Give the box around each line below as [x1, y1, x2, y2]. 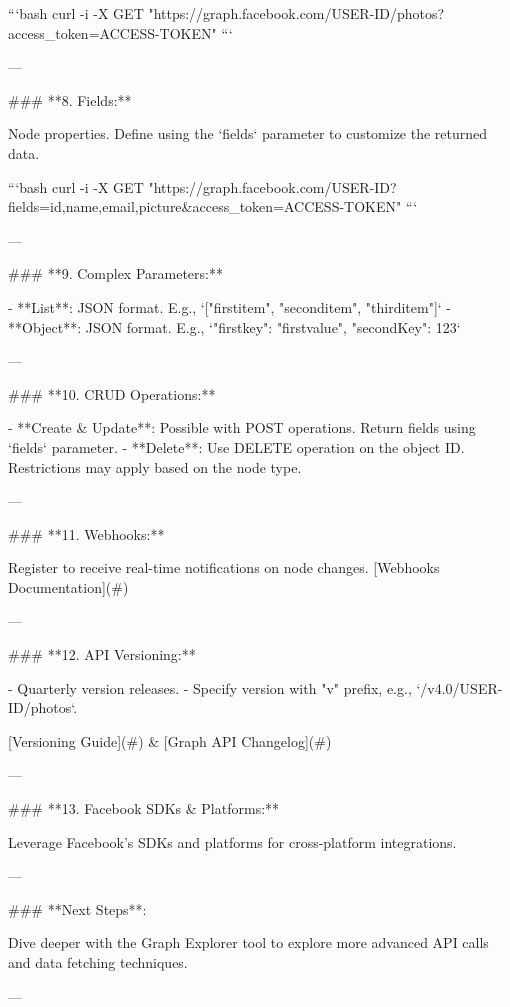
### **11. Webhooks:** [8, 523, 165, 544]
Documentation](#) [8, 576, 129, 597]
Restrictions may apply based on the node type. [8, 456, 302, 477]
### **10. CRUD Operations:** [8, 383, 216, 404]
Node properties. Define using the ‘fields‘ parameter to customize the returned [8, 123, 488, 144]
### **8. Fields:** [8, 89, 132, 110]
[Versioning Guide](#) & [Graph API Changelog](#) [8, 730, 332, 751]
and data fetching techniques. [8, 952, 188, 972]
